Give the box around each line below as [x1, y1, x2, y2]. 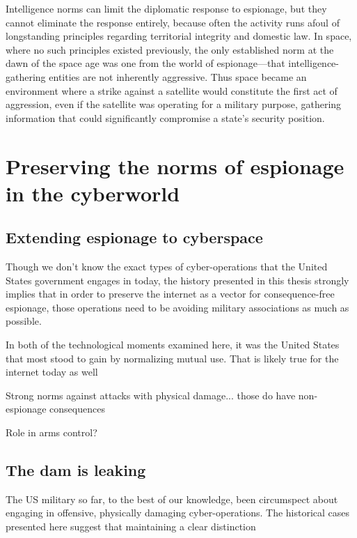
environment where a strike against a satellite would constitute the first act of [6, 83, 338, 98]
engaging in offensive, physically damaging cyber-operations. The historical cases [6, 505, 350, 520]
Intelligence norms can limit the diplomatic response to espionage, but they [6, 1, 327, 15]
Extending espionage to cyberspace [6, 226, 263, 248]
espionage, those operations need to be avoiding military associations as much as [6, 300, 349, 314]
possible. [6, 314, 42, 328]
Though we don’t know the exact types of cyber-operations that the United [6, 259, 328, 274]
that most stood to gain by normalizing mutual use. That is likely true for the [6, 351, 339, 365]
